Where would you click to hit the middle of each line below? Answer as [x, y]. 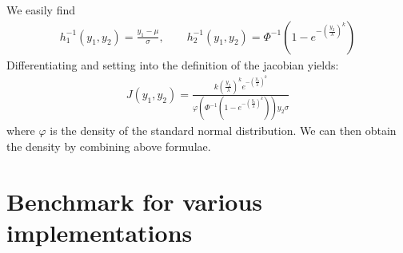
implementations [100, 232]
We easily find [41, 10]
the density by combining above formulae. [109, 146]
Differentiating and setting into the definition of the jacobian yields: [173, 64]
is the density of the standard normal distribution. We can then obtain [223, 130]
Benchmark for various [135, 201]
